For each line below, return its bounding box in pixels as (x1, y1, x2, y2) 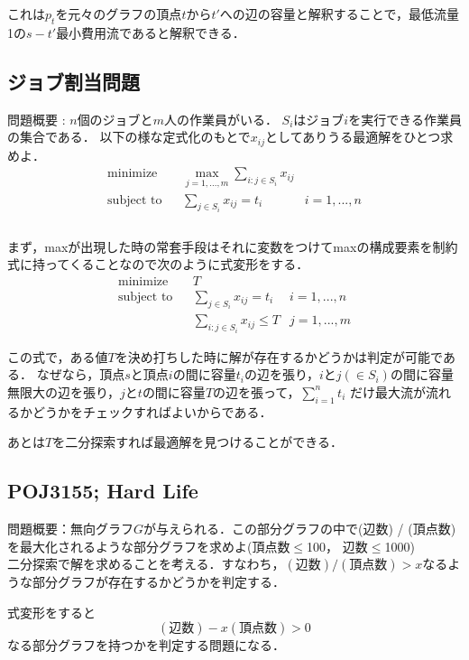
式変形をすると (7, 602, 96, 621)
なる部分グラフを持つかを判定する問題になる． (7, 636, 285, 655)
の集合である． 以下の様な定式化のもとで (7, 127, 251, 146)
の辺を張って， (213, 382, 300, 401)
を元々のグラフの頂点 (55, 5, 182, 23)
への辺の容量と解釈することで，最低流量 (219, 5, 459, 23)
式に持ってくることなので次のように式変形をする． (7, 255, 309, 274)
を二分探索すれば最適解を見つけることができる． (52, 432, 343, 451)
